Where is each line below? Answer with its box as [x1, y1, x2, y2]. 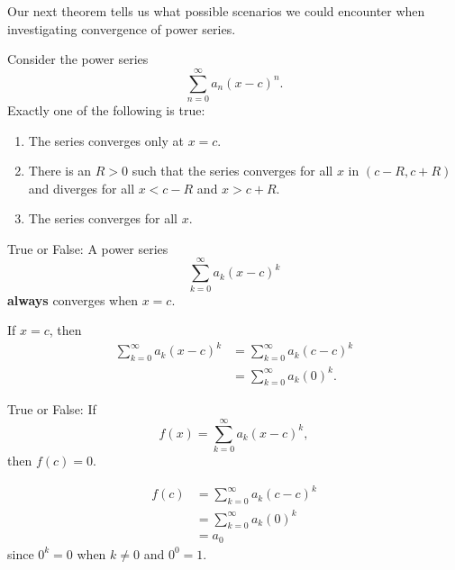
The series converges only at [28, 131, 184, 149]
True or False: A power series [7, 239, 168, 258]
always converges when [7, 290, 138, 309]
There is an [28, 161, 92, 180]
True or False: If [7, 400, 96, 419]
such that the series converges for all [132, 161, 333, 180]
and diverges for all [28, 178, 135, 197]
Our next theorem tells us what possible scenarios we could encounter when [7, 2, 425, 20]
